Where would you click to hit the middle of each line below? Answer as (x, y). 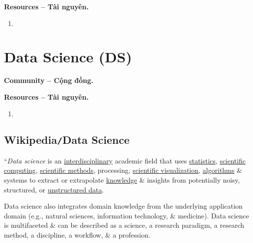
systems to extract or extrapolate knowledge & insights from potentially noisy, (122, 180)
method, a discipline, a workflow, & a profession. (77, 235)
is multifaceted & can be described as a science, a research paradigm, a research (124, 225)
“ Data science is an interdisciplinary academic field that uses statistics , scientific (125, 160)
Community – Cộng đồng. (49, 80)
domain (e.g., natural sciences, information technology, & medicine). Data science (126, 215)
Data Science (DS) (68, 57)
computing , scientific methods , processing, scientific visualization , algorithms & (123, 170)
